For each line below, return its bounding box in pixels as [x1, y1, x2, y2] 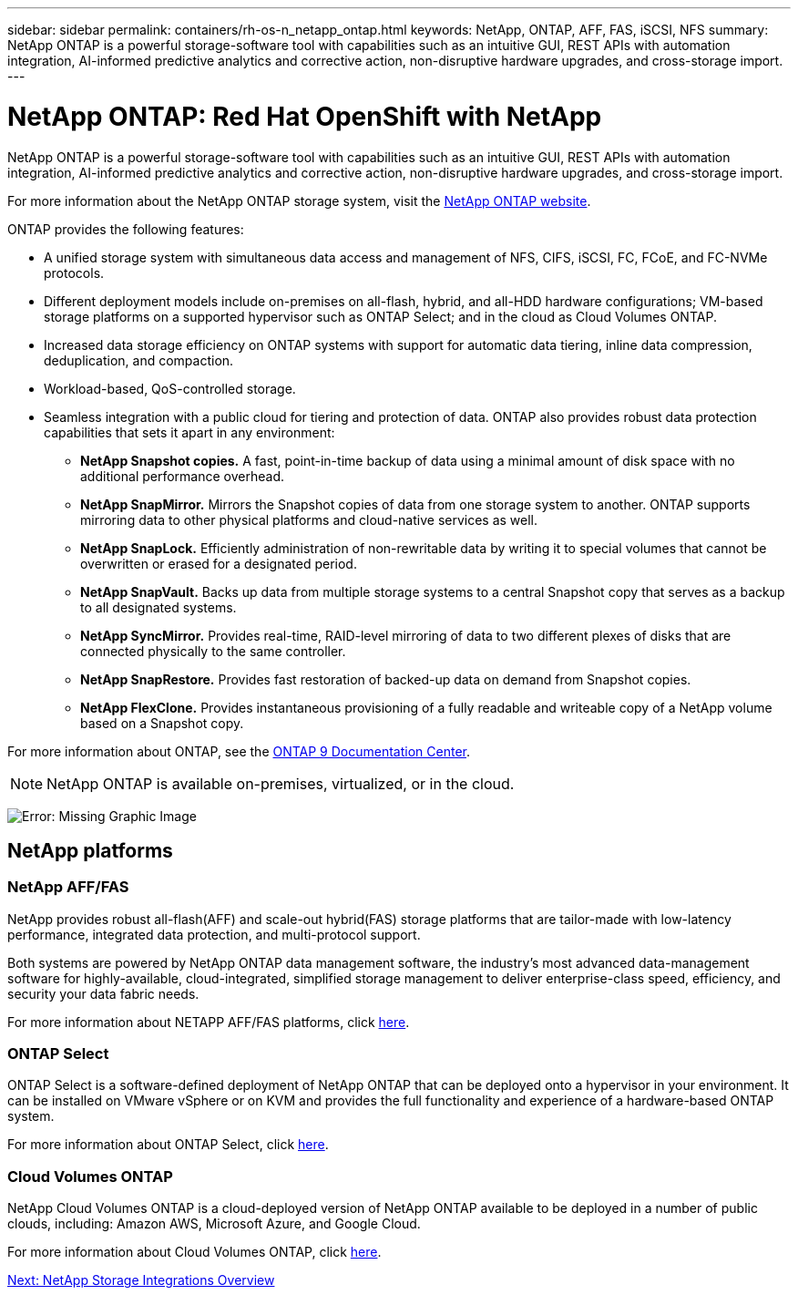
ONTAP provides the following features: [7, 221, 244, 237]
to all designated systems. [80, 599, 237, 615]
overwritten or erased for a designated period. [80, 555, 357, 571]
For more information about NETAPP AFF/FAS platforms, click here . [7, 1013, 410, 1030]
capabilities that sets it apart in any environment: [44, 424, 335, 440]
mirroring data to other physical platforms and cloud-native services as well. [80, 511, 538, 528]
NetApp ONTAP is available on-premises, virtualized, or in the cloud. [46, 774, 515, 793]
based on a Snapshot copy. [80, 714, 244, 731]
